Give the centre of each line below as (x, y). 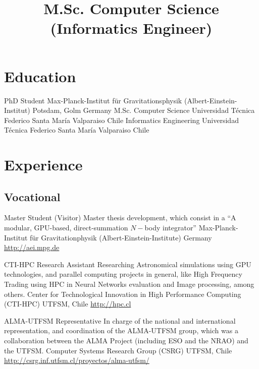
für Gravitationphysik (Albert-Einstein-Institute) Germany (121, 237)
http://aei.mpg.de (32, 247)
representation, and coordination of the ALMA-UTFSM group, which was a (121, 330)
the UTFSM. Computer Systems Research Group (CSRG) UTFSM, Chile (118, 350)
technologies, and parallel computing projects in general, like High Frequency (123, 274)
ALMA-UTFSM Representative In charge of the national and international (120, 320)
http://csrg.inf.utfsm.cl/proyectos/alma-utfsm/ (77, 360)
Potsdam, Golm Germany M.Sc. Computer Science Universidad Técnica (144, 110)
